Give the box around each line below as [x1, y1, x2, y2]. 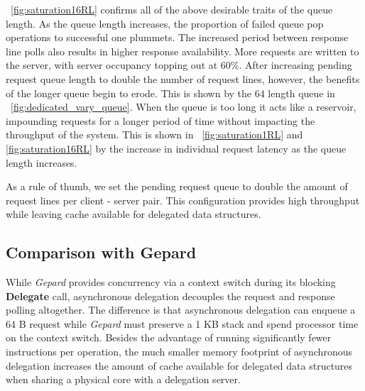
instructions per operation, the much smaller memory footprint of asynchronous [6, 344, 352, 359]
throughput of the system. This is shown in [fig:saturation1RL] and [6, 127, 303, 142]
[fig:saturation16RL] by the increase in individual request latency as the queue [6, 141, 347, 155]
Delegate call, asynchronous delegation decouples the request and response [6, 288, 335, 303]
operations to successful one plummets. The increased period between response [6, 30, 349, 45]
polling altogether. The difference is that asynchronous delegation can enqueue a [6, 302, 356, 317]
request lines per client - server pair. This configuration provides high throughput [6, 192, 360, 207]
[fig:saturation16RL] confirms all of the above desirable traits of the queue [11, 2, 333, 16]
